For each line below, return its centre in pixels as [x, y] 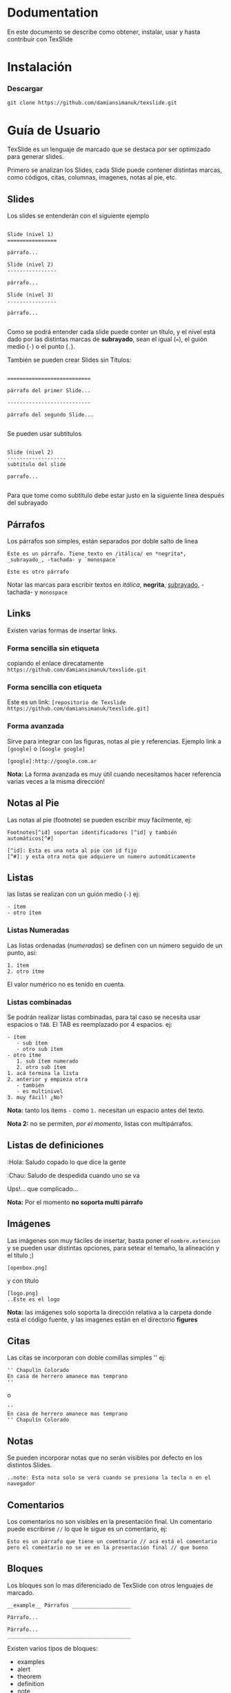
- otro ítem [24, 913]
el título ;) [21, 1255]
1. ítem [18, 965]
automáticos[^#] [30, 838]
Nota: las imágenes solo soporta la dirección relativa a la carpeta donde [109, 1312]
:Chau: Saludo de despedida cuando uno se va [73, 1175]
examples [31, 1661]
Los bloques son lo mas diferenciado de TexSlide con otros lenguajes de [110, 1585]
